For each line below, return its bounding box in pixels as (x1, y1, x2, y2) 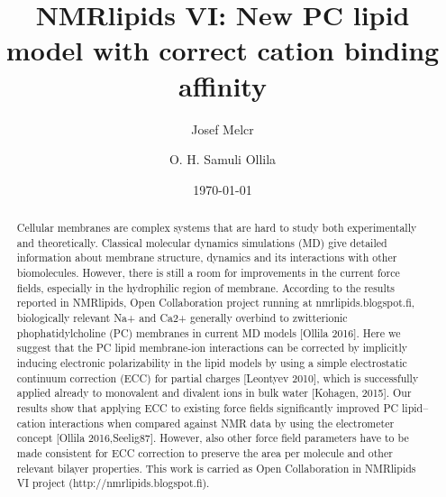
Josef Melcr (191, 119, 254, 138)
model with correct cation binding (5, 32, 440, 69)
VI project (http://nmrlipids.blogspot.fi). (16, 475, 210, 491)
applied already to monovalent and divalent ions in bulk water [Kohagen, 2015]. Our (16, 385, 412, 400)
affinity (178, 67, 267, 104)
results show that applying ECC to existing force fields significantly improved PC (16, 400, 399, 415)
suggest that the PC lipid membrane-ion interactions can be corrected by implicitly (16, 340, 407, 355)
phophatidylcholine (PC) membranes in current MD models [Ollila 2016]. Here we (16, 325, 401, 340)
